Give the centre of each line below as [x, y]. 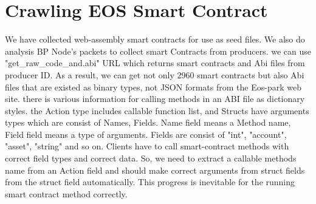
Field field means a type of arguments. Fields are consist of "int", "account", [146, 134]
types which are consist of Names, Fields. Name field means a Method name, [148, 122]
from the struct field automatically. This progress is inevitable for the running [150, 182]
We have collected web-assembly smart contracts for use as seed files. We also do [155, 39]
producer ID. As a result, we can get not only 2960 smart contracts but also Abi [155, 74]
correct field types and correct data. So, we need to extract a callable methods [151, 158]
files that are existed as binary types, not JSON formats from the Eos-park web [153, 87]
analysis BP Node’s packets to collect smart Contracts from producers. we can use [158, 51]
